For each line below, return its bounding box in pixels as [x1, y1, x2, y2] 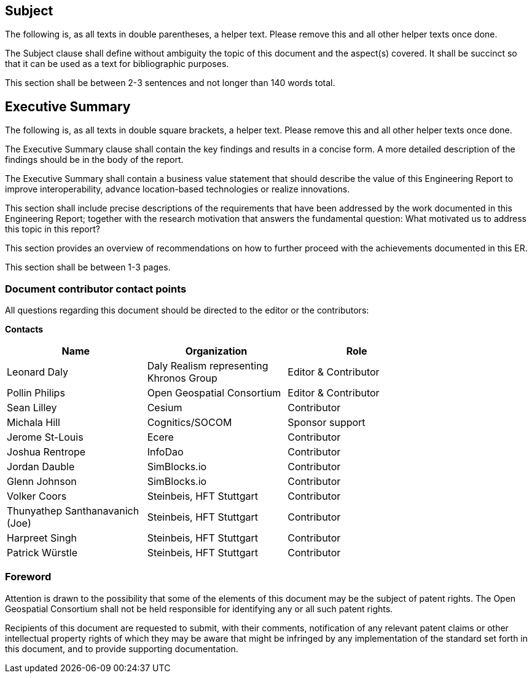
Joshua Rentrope [7, 446, 86, 459]
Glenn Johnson [7, 475, 77, 488]
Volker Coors [7, 490, 67, 503]
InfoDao [147, 446, 184, 459]
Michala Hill [7, 416, 60, 429]
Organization [185, 345, 248, 358]
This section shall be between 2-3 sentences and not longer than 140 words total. [5, 77, 335, 89]
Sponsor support [288, 416, 366, 429]
